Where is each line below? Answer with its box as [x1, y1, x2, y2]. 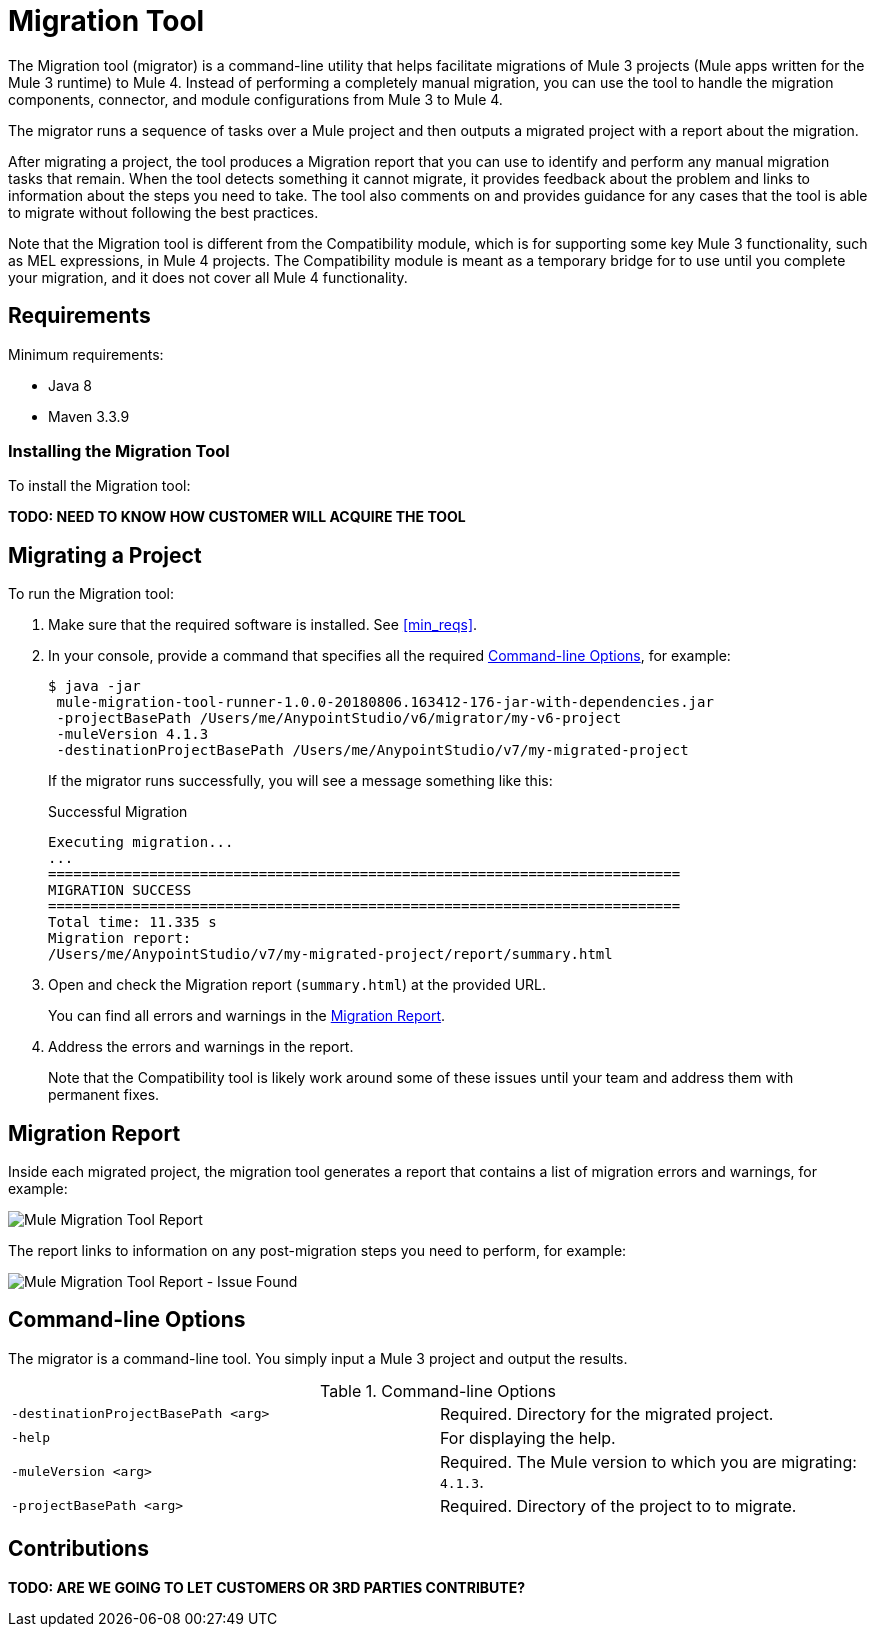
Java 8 [48, 376, 92, 394]
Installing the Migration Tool [8, 440, 230, 461]
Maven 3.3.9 [48, 407, 130, 425]
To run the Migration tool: [8, 585, 174, 603]
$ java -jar [48, 678, 141, 695]
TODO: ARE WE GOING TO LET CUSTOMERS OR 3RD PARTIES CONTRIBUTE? [8, 1578, 526, 1596]
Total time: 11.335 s [48, 914, 217, 931]
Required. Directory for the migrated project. [440, 1403, 774, 1424]
